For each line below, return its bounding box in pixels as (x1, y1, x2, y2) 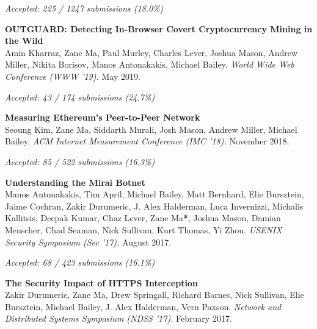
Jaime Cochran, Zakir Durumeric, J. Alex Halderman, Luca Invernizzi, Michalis (5, 199, 304, 212)
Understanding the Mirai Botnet (5, 175, 145, 188)
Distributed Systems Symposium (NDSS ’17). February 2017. (5, 312, 232, 325)
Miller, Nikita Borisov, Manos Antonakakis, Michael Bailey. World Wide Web (5, 58, 294, 71)
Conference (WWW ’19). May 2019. (5, 69, 140, 82)
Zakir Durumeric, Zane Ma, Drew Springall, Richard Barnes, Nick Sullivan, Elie (5, 288, 304, 301)
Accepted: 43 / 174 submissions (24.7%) (5, 90, 155, 103)
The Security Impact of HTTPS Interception (5, 276, 198, 289)
